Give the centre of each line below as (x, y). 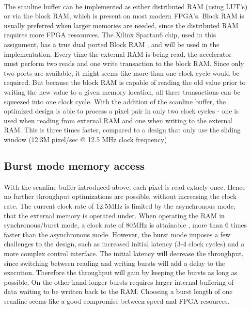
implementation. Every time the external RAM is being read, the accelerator (118, 54)
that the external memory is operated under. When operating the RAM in (114, 215)
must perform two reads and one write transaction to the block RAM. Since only (124, 63)
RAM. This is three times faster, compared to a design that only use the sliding (122, 130)
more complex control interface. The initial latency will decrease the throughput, (124, 253)
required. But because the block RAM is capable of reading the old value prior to (125, 82)
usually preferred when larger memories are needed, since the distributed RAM (121, 25)
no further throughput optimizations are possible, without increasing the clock (120, 196)
